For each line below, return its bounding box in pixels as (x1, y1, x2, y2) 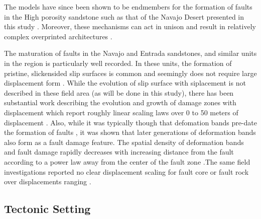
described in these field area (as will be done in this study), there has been (4, 87, 234, 98)
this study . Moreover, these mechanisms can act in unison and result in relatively (4, 21, 256, 32)
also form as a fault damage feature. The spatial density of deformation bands (4, 136, 244, 147)
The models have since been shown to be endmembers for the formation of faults (4, 2, 252, 12)
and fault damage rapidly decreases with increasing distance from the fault (4, 147, 234, 157)
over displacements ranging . (4, 176, 91, 187)
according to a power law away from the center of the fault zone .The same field (4, 156, 250, 167)
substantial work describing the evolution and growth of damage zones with (4, 97, 236, 108)
